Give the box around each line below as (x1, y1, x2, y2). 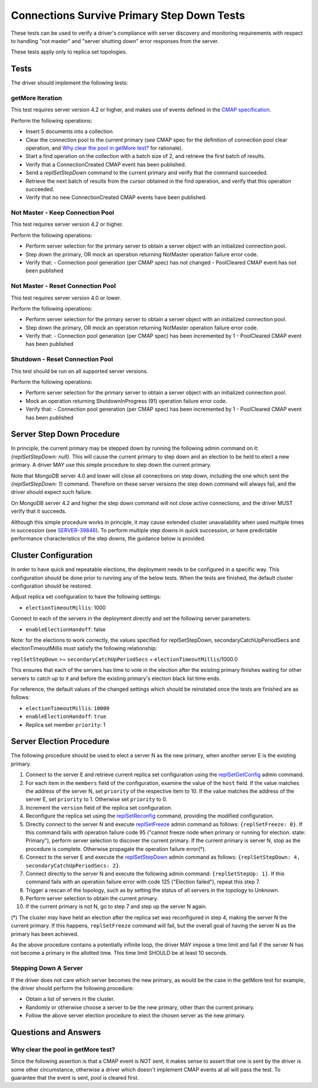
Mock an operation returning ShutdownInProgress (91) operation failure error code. (25, 397, 227, 404)
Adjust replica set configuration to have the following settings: (11, 593, 161, 601)
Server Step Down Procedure (11, 429, 120, 439)
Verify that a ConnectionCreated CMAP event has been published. (25, 161, 187, 168)
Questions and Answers (11, 1027, 101, 1037)
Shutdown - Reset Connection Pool (11, 355, 113, 364)
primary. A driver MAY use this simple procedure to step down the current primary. (11, 461, 212, 469)
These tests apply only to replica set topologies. (11, 48, 128, 55)
